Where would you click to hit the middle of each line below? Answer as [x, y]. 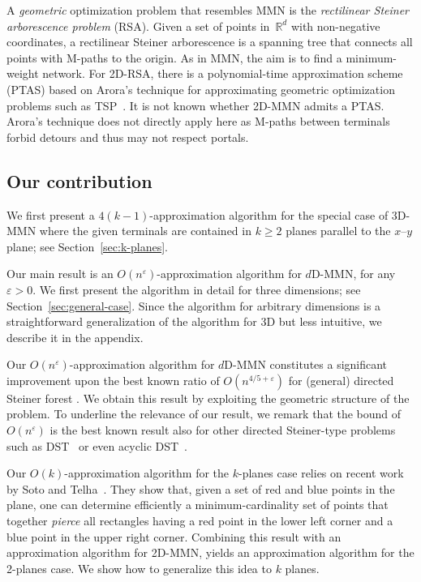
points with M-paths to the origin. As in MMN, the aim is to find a [174, 57]
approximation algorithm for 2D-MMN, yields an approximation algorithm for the [210, 552]
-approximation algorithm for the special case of [269, 214]
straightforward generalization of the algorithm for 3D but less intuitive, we [194, 321]
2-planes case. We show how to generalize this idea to [139, 568]
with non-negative [335, 26]
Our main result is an [60, 274]
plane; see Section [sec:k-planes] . [87, 246]
